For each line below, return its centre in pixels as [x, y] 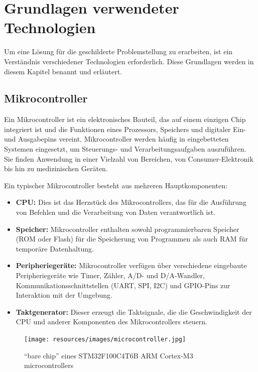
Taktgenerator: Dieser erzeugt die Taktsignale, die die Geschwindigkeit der [134, 312]
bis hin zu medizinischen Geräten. [56, 168]
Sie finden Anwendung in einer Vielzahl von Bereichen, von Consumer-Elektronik [129, 158]
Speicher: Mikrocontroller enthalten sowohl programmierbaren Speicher [127, 229]
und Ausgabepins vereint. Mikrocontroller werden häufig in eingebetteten [116, 139]
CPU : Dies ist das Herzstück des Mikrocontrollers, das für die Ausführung [131, 202]
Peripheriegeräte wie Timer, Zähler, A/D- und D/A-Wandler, [110, 275]
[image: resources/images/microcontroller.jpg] [105, 339]
